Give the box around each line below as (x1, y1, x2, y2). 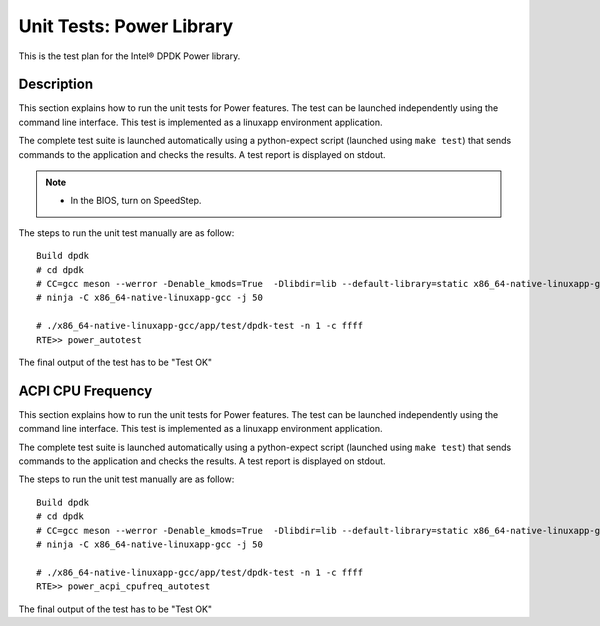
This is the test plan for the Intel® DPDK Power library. (18, 50, 241, 62)
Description (18, 76, 94, 93)
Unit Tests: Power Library (18, 15, 234, 37)
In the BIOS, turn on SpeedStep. (70, 195, 202, 207)
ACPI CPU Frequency (18, 382, 153, 399)
